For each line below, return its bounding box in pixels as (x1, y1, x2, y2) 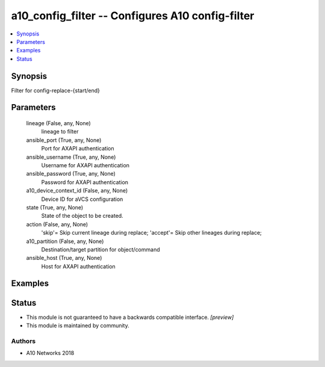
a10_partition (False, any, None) (26, 238, 104, 245)
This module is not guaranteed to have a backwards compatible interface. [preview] (26, 313, 234, 321)
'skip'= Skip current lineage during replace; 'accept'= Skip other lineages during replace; (41, 229, 262, 236)
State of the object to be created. (41, 212, 123, 220)
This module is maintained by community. (26, 322, 129, 329)
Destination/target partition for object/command (41, 245, 160, 253)
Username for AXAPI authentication (41, 161, 129, 168)
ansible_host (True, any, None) (26, 254, 102, 262)
